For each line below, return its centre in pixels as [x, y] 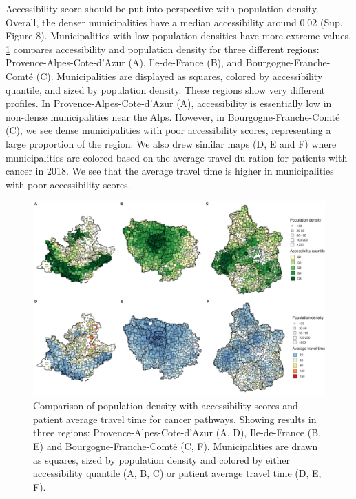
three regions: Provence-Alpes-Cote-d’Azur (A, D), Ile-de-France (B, [177, 432]
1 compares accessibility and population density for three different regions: [163, 49]
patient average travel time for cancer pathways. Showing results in [175, 419]
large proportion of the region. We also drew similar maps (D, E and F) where [171, 143]
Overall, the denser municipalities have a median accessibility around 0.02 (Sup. [174, 22]
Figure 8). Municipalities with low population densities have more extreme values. [178, 36]
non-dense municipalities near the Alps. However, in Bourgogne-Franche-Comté [173, 116]
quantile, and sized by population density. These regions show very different [166, 89]
